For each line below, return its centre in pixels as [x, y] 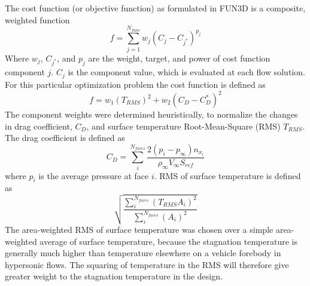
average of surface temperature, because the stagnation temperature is [168, 241]
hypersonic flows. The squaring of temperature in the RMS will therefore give [147, 264]
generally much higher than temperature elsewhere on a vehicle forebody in [143, 253]
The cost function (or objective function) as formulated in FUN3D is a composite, [155, 8]
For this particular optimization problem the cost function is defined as [135, 84]
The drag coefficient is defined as [65, 138]
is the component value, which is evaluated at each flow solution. [186, 72]
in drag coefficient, [39, 126]
